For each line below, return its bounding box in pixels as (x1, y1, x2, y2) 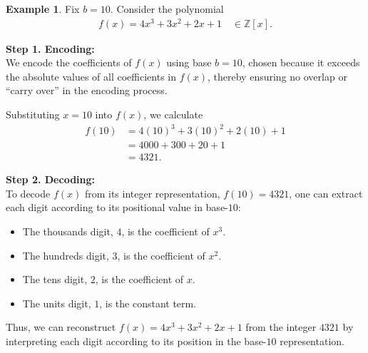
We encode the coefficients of (6, 55, 132, 70)
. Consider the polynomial (110, 1, 224, 16)
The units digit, (22, 295, 91, 310)
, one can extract (289, 185, 363, 200)
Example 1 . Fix (6, 1, 80, 16)
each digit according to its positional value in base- (6, 200, 228, 215)
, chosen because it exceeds (242, 55, 360, 70)
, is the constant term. (99, 295, 197, 310)
